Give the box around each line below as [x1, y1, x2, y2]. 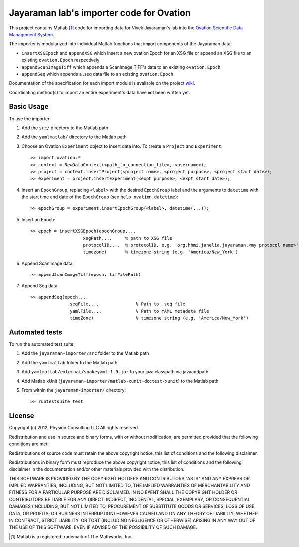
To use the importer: [9, 115, 51, 122]
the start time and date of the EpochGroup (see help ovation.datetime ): [21, 194, 179, 200]
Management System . [9, 31, 54, 37]
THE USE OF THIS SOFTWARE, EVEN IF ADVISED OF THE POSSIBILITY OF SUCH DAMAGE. [9, 524, 198, 530]
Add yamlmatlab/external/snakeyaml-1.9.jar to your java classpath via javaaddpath [21, 369, 209, 375]
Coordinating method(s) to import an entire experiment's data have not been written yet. [9, 89, 190, 95]
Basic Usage [9, 102, 49, 111]
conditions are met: [9, 441, 49, 447]
